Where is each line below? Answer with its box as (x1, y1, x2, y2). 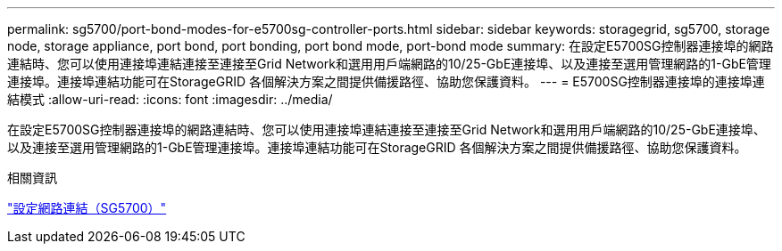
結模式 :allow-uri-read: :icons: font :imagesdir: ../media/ (7, 92, 333, 107)
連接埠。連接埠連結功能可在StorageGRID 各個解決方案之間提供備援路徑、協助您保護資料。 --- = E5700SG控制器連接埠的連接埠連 (7, 74, 765, 89)
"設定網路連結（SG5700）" (7, 200, 167, 215)
